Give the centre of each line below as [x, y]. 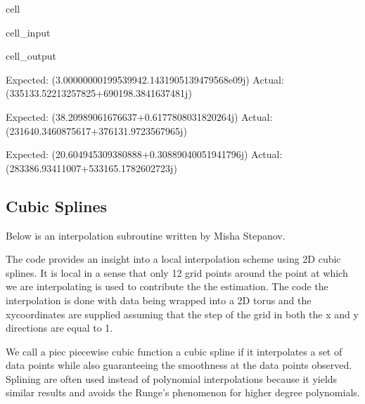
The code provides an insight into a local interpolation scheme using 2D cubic [173, 259]
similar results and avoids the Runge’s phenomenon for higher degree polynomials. [183, 392]
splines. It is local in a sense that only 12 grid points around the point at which [177, 272]
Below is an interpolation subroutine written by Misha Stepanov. [146, 235]
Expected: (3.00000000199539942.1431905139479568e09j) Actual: [145, 79]
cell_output [31, 56]
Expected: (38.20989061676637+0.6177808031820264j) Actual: [139, 116]
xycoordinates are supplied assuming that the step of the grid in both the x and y [182, 314]
